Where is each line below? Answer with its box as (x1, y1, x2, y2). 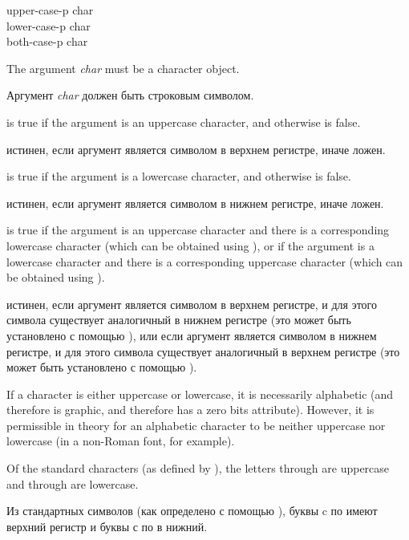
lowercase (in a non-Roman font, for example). (6, 432, 235, 449)
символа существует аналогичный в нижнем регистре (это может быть (6, 311, 351, 328)
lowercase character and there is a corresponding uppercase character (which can (6, 253, 403, 270)
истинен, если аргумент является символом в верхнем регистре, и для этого (6, 295, 378, 312)
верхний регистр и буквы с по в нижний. (6, 518, 208, 534)
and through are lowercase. (6, 475, 139, 492)
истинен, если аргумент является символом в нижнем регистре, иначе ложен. (6, 194, 384, 211)
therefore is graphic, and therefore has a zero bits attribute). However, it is (6, 401, 375, 418)
